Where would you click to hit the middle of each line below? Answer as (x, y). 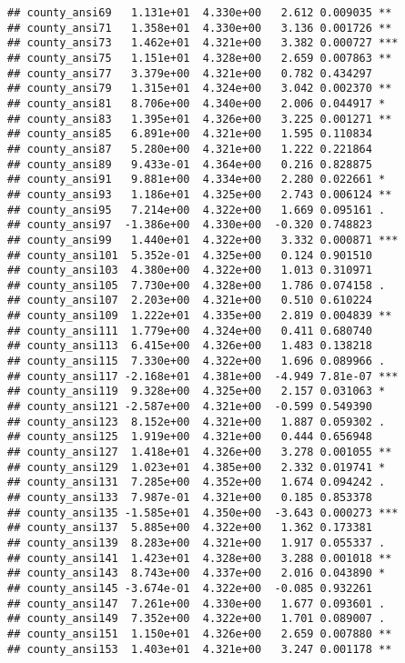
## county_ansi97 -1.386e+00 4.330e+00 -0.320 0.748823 (190, 225)
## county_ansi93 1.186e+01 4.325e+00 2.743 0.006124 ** (200, 194)
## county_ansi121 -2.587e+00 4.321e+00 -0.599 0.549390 (190, 407)
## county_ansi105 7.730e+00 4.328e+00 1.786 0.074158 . (197, 285)
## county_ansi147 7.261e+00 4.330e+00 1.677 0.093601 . (197, 603)
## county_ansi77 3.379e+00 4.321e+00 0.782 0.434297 (190, 73)
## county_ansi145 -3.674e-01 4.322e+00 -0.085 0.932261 (190, 588)
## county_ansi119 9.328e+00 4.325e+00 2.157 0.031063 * (197, 392)
